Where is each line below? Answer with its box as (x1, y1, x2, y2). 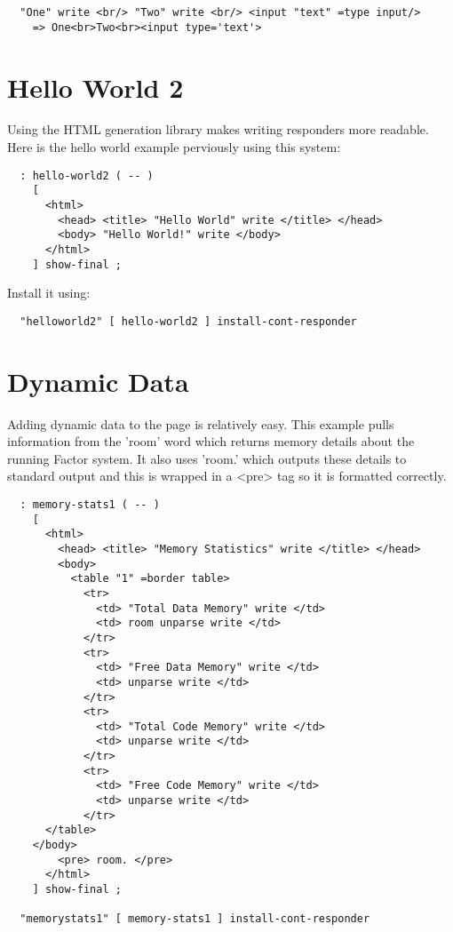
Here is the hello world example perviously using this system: (7, 138, 341, 156)
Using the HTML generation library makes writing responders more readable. (7, 120, 429, 139)
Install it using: (7, 283, 91, 302)
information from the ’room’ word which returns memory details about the (7, 432, 415, 450)
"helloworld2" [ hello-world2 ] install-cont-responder (20, 315, 357, 328)
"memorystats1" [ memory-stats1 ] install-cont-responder (20, 912, 370, 926)
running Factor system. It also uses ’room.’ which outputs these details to (7, 449, 407, 467)
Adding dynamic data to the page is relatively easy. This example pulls (7, 414, 394, 433)
